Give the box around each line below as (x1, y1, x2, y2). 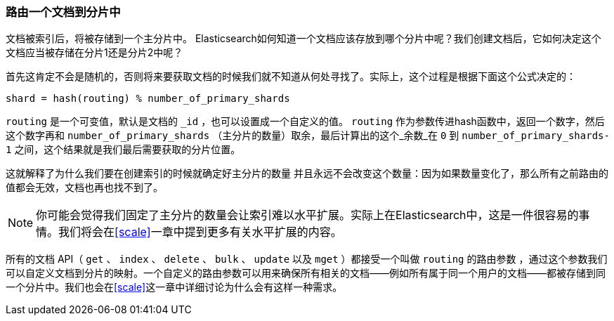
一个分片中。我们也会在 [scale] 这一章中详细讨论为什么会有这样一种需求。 (6, 281, 343, 294)
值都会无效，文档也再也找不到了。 (6, 181, 163, 194)
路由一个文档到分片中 (6, 5, 121, 19)
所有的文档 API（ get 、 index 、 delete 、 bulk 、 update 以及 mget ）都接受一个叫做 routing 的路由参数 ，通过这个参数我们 (6, 253, 608, 266)
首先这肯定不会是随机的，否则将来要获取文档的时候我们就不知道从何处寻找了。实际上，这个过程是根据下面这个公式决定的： (6, 70, 576, 83)
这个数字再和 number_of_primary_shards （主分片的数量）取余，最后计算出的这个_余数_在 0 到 (6, 129, 459, 142)
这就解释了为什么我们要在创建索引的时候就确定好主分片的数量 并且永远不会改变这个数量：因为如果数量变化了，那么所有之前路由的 (6, 167, 608, 180)
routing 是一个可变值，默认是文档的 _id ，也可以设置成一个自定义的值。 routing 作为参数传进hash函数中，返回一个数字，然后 (6, 115, 605, 128)
